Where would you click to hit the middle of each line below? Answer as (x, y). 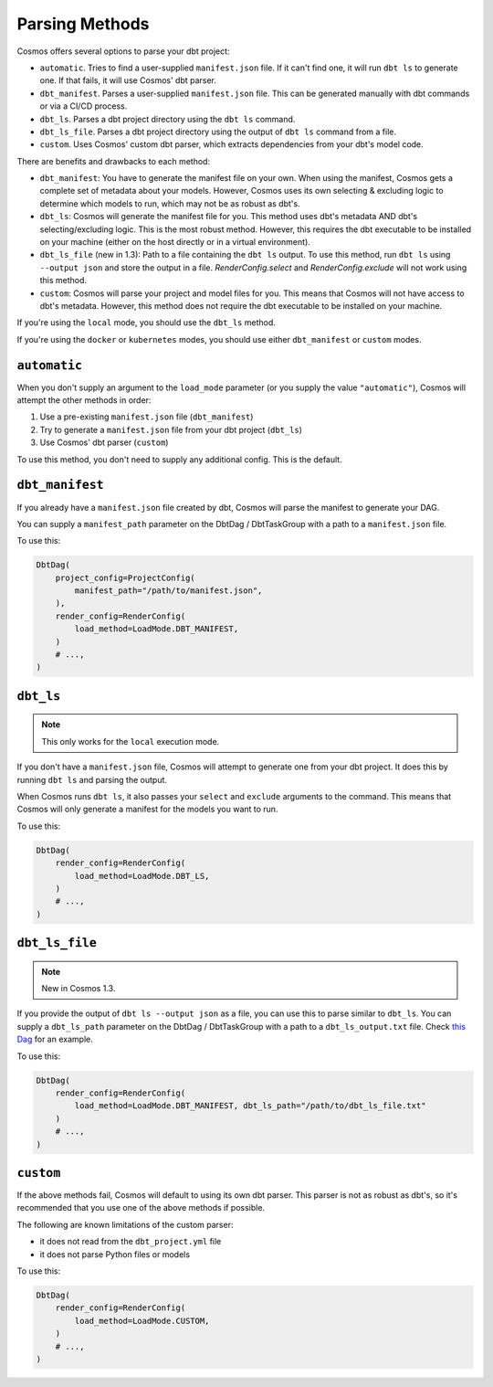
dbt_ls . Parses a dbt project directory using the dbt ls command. (168, 119)
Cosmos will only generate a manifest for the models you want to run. (147, 810)
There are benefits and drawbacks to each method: (113, 161)
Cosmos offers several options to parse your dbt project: (123, 51)
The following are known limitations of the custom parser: (125, 1224)
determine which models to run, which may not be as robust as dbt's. (170, 203)
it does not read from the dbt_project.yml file (131, 1242)
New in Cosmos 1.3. (79, 989)
